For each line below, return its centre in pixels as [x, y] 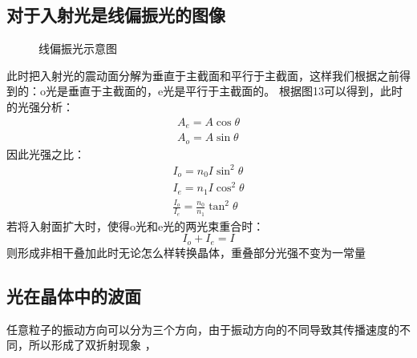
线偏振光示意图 [78, 48]
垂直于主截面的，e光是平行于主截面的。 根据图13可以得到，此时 [235, 91]
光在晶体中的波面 [74, 295]
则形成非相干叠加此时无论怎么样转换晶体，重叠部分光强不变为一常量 [186, 252]
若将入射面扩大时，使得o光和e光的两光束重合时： [136, 225]
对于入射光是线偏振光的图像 [116, 15]
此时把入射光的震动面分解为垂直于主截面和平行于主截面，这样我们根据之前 [203, 75]
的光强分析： [40, 106]
